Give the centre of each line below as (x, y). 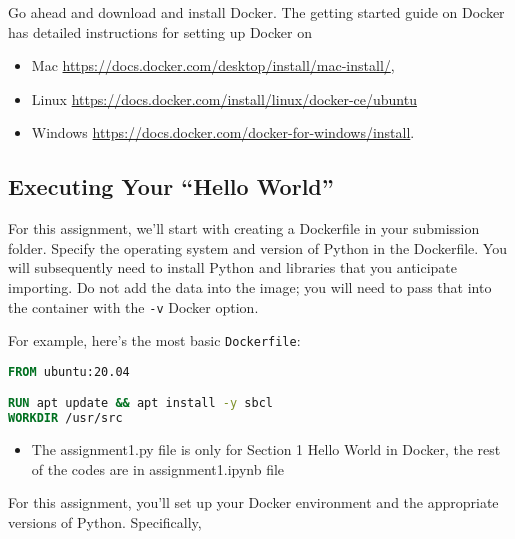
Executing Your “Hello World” (171, 186)
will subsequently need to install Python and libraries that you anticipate (233, 267)
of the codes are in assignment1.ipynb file (158, 468)
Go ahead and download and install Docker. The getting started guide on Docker (256, 12)
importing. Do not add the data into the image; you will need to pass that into (250, 286)
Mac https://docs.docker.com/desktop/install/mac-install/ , (213, 65)
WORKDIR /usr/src (65, 418)
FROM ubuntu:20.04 (69, 371)
